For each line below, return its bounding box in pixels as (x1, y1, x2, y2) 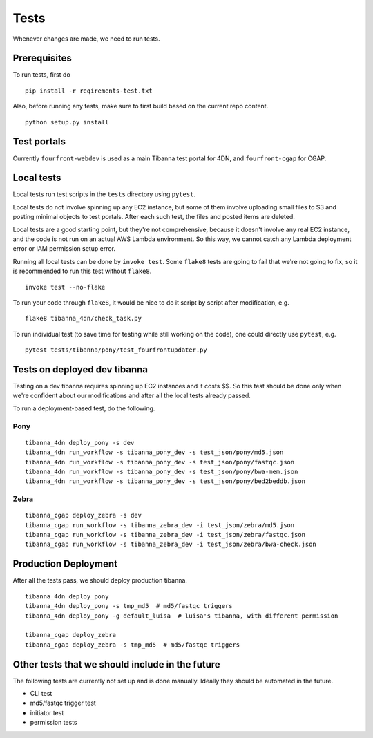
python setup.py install (25, 118, 109, 126)
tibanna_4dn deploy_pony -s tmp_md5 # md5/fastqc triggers (25, 602, 233, 610)
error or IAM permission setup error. (12, 245, 115, 253)
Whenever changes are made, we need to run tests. (12, 35, 160, 43)
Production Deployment (12, 558, 117, 570)
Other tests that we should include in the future (12, 659, 220, 670)
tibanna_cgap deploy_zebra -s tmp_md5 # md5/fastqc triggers (25, 641, 240, 649)
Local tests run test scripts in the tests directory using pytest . (12, 190, 196, 198)
